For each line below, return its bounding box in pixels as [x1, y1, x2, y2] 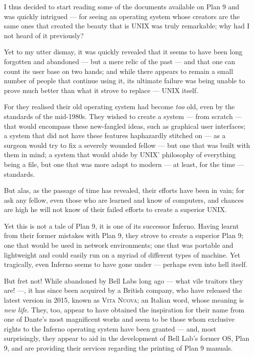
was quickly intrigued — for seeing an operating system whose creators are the [4, 11, 240, 21]
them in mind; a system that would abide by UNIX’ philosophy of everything [4, 149, 236, 160]
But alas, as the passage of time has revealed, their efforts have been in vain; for [4, 185, 245, 195]
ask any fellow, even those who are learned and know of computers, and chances [4, 194, 244, 205]
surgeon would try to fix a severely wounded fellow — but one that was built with [4, 140, 250, 150]
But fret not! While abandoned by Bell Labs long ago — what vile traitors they [4, 275, 243, 285]
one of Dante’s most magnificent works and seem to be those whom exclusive [4, 314, 235, 324]
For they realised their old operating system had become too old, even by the [4, 101, 235, 112]
